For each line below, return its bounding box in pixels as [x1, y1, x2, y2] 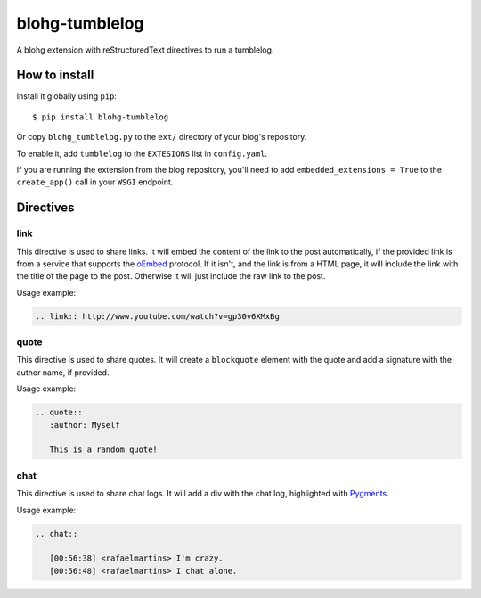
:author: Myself [49, 420, 120, 430]
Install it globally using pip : [16, 91, 118, 102]
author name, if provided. [16, 366, 110, 378]
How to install [16, 68, 94, 83]
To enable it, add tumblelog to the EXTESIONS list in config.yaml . [16, 148, 267, 159]
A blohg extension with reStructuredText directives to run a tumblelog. [16, 45, 274, 55]
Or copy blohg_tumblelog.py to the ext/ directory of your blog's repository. [16, 132, 307, 143]
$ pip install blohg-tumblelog [32, 111, 169, 122]
